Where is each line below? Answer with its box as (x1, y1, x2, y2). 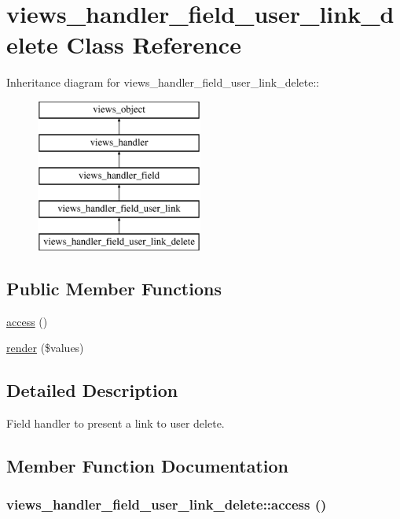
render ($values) (6, 339, 84, 356)
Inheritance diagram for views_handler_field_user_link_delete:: (6, 74, 320, 91)
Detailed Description (6, 378, 178, 402)
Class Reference (66, 28, 241, 61)
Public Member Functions (6, 276, 222, 300)
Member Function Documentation (6, 454, 289, 478)
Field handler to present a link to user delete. (6, 415, 225, 432)
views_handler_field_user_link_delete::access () (6, 495, 327, 514)
